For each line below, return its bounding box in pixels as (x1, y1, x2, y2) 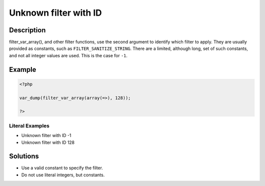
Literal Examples (9, 122, 50, 129)
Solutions (9, 152, 39, 161)
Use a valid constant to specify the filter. (21, 165, 103, 171)
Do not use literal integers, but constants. (21, 172, 105, 178)
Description (9, 26, 46, 34)
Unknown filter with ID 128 (21, 139, 75, 145)
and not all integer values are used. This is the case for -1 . (9, 52, 128, 58)
